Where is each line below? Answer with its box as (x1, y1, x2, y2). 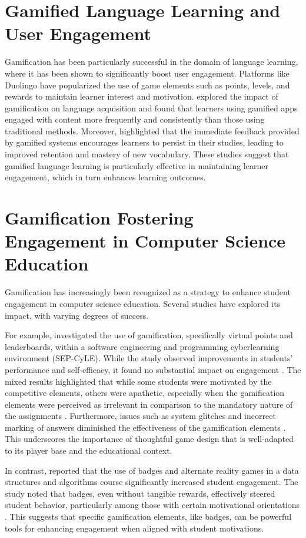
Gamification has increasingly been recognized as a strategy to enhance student (5, 286, 291, 298)
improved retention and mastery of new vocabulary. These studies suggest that (5, 148, 289, 160)
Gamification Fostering (5, 206, 194, 230)
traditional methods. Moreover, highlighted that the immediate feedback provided (5, 124, 300, 137)
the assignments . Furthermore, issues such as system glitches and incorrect (5, 410, 276, 422)
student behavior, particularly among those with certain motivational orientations (5, 499, 300, 511)
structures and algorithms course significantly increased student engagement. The (5, 476, 298, 488)
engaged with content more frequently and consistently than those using (5, 113, 265, 126)
